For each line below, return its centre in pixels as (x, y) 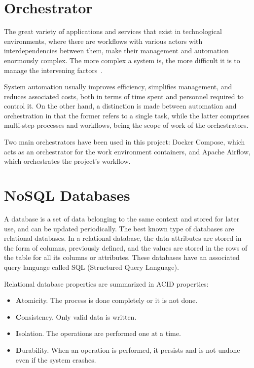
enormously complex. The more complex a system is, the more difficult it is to (122, 60)
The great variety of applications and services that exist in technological (113, 31)
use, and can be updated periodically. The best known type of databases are (119, 228)
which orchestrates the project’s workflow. (67, 161)
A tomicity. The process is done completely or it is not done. (107, 300)
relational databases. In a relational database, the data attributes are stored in (123, 238)
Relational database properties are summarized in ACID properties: (106, 283)
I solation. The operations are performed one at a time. (98, 333)
